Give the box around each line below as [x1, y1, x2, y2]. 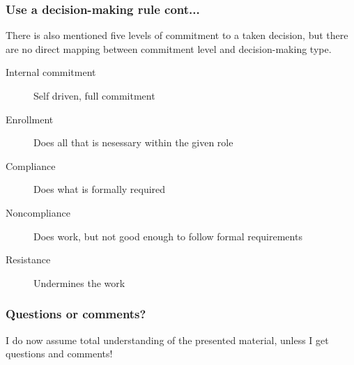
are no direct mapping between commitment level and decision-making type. [6, 41, 332, 56]
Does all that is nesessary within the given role [33, 135, 233, 150]
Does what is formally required [33, 182, 166, 196]
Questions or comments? [6, 305, 146, 323]
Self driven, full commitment [33, 88, 155, 102]
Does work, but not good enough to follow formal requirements [33, 228, 302, 243]
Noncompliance [6, 205, 70, 219]
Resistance [6, 252, 51, 267]
